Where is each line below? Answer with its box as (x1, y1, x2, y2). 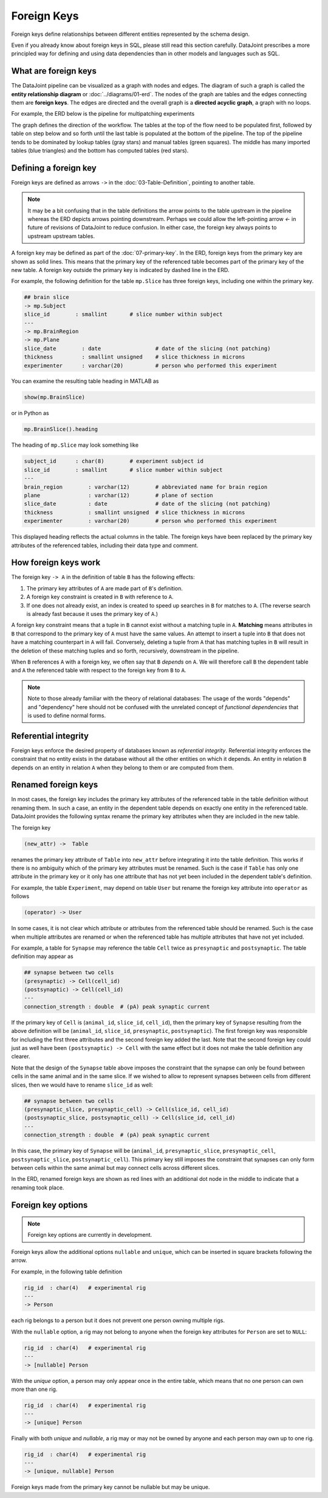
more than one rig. (11, 1385, 58, 1393)
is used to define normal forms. (27, 712, 106, 719)
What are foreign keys (11, 66, 97, 76)
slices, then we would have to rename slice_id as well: (11, 1081, 153, 1088)
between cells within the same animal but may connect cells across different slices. (11, 1164, 220, 1171)
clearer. (11, 1053, 30, 1060)
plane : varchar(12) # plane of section (24, 492, 213, 499)
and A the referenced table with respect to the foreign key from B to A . (11, 667, 186, 674)
